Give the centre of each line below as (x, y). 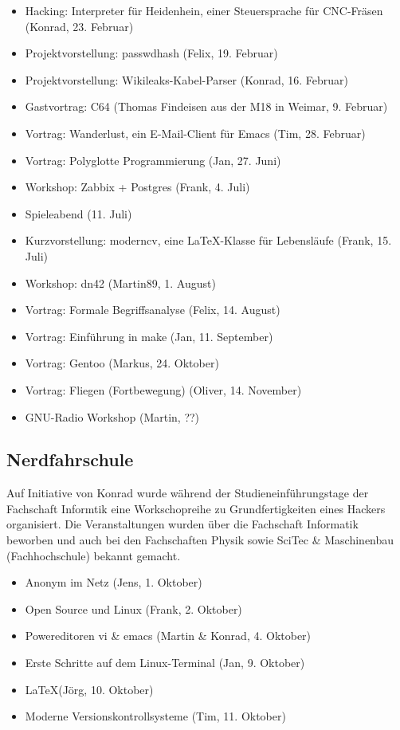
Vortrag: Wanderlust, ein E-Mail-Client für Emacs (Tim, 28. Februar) (195, 133)
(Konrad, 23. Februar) (79, 26)
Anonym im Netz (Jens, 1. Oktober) (114, 582)
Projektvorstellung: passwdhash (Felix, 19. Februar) (151, 53)
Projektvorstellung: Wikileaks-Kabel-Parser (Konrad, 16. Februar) (187, 79)
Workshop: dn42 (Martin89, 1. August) (120, 283)
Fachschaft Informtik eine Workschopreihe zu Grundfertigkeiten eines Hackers (196, 508)
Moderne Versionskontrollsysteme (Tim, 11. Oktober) (155, 716)
